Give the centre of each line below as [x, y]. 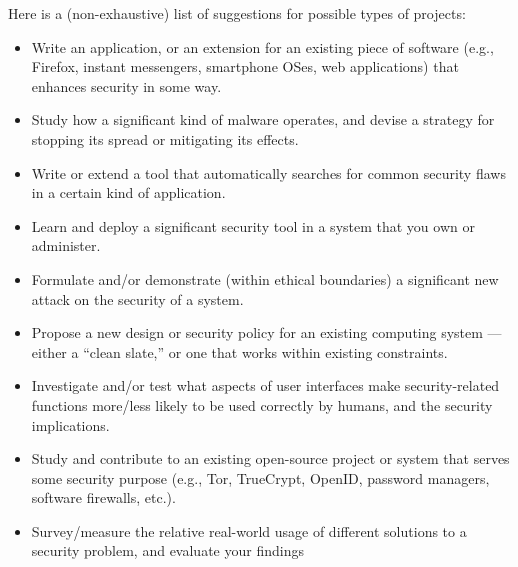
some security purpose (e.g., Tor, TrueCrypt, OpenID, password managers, [260, 477]
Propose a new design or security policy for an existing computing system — [266, 332]
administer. [66, 245]
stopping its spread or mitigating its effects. [165, 138]
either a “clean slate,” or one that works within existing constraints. [239, 351]
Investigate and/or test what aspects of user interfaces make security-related [265, 385]
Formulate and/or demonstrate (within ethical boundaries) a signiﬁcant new [265, 278]
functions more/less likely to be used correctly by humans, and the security [262, 404]
